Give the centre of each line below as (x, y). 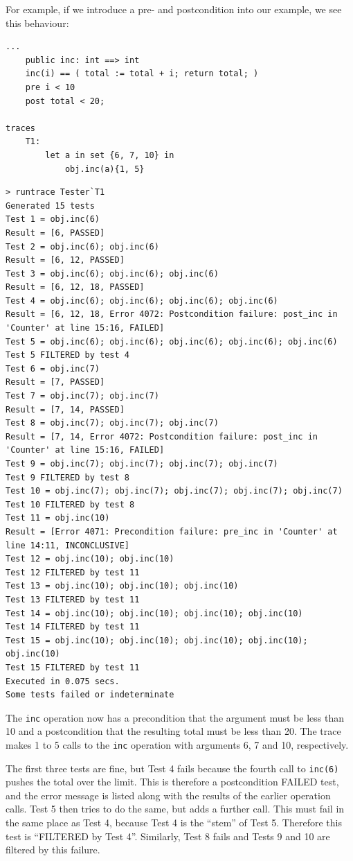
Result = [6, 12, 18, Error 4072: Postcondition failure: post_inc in (172, 314)
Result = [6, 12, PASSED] (65, 260)
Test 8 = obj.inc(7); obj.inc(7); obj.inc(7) (112, 423)
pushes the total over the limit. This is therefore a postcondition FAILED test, (172, 782)
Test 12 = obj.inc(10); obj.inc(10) (90, 559)
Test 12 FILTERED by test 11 (73, 572)
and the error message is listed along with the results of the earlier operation (168, 795)
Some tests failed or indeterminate (90, 695)
